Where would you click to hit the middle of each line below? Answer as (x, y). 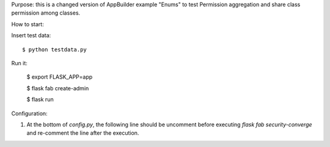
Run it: (19, 63)
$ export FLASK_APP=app (60, 77)
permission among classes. (46, 13)
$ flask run (40, 99)
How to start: (28, 24)
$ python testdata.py (54, 49)
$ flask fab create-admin (58, 88)
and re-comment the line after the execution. (83, 133)
